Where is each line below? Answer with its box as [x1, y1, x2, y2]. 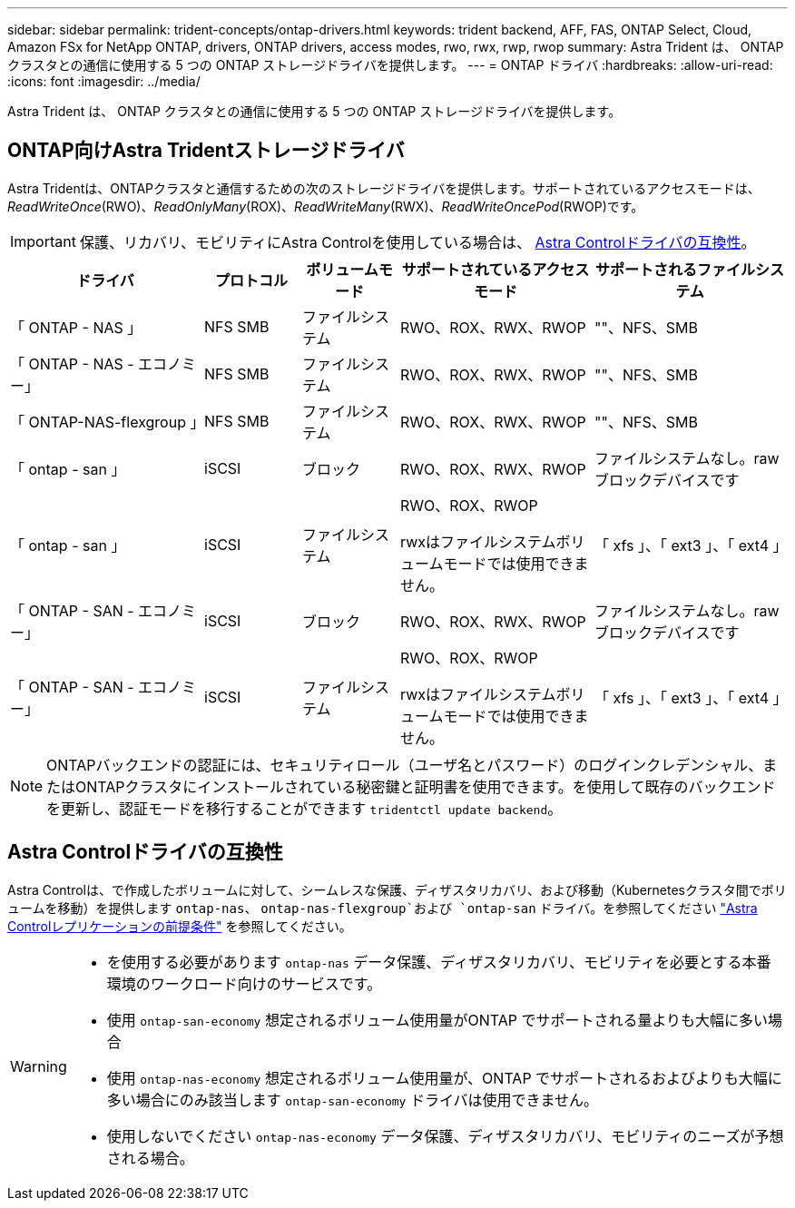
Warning [10, 1056, 67, 1075]
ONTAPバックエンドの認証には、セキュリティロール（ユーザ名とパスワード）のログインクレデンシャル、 [46, 755, 763, 774]
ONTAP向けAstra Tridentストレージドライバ [7, 139, 405, 162]
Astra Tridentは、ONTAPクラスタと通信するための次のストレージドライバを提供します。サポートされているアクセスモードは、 [7, 180, 761, 196]
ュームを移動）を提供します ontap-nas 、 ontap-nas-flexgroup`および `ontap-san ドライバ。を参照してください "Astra [7, 899, 758, 916]
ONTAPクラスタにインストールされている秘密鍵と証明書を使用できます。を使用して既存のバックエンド [75, 777, 776, 796]
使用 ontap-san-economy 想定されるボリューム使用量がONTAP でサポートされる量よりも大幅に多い [106, 1010, 769, 1029]
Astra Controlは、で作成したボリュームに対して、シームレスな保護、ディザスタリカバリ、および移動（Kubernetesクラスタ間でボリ [7, 881, 787, 898]
